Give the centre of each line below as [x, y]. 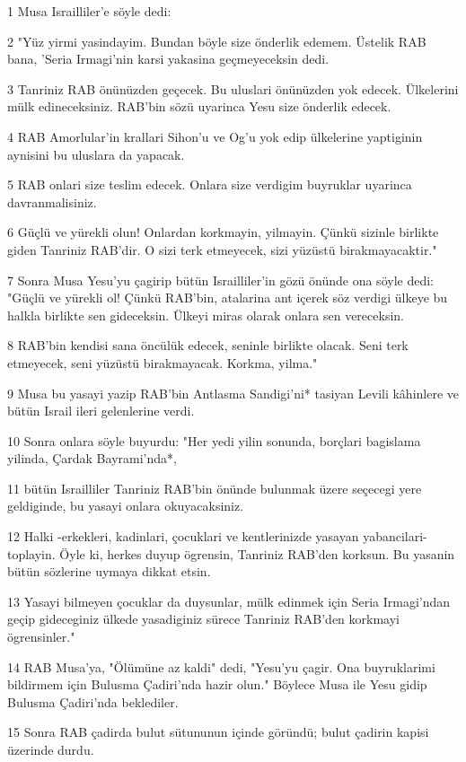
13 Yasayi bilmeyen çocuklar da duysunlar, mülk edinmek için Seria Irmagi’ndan [229, 601]
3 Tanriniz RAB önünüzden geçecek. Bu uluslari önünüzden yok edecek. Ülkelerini [233, 88]
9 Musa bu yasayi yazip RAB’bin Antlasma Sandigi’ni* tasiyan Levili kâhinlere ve [233, 393]
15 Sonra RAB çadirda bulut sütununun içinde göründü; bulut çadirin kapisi [218, 732]
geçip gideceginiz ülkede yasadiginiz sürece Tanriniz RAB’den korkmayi [203, 619]
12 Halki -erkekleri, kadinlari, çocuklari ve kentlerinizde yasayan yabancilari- [217, 536]
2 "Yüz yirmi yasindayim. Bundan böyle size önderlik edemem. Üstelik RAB [217, 41]
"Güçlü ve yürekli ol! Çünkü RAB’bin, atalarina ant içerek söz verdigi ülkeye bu [228, 298]
